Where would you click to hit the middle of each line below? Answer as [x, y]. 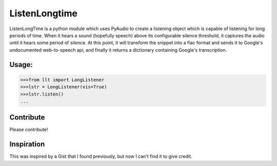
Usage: [21, 65]
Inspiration [27, 144]
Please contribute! [29, 130]
